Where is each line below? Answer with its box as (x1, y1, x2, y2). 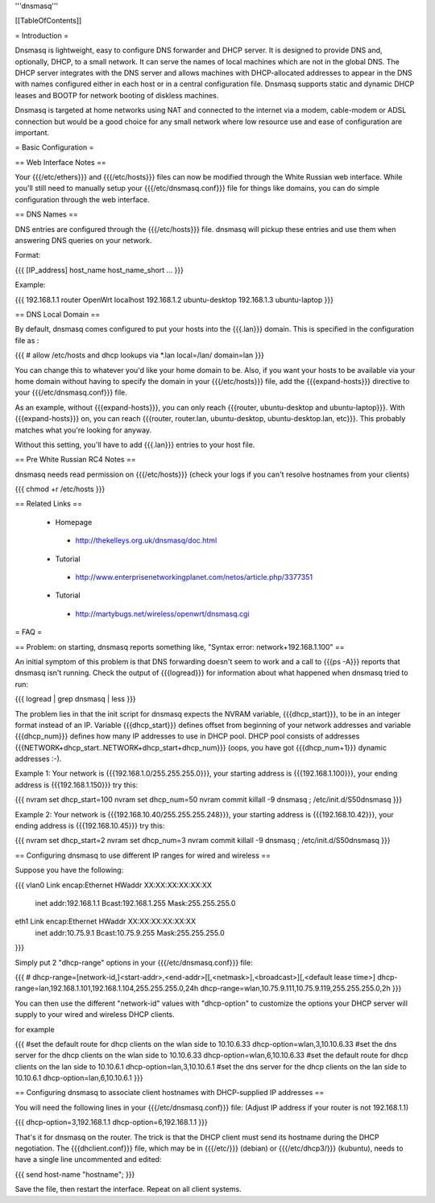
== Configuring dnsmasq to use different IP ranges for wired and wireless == (14, 850, 271, 860)
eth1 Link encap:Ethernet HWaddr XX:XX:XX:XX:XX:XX (14, 916, 197, 926)
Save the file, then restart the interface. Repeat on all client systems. (14, 1184, 242, 1194)
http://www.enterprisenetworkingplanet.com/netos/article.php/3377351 (75, 573, 313, 582)
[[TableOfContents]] (14, 16, 82, 26)
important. (14, 127, 50, 137)
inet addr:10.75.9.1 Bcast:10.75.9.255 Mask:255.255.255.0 (35, 928, 225, 937)
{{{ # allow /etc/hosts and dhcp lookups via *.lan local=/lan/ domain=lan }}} (14, 350, 265, 360)
